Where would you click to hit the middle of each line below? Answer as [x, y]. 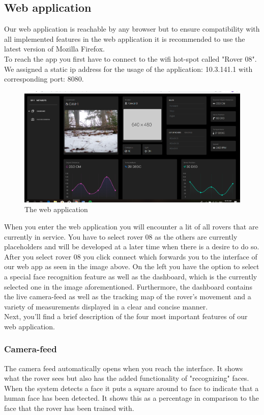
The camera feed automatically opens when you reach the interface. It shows [124, 368]
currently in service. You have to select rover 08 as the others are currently [121, 236]
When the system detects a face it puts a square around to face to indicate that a [131, 388]
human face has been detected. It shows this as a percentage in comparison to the [131, 398]
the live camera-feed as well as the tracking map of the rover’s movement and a [128, 296]
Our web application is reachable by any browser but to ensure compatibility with [132, 29]
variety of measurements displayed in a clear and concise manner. [106, 306]
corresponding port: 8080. [44, 79]
